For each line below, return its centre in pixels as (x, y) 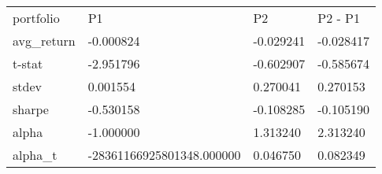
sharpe (31, 109)
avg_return (44, 41)
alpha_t (35, 155)
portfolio (36, 18)
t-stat (28, 63)
